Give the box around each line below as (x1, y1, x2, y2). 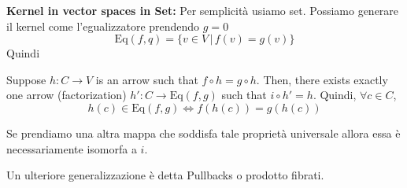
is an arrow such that (95, 71, 198, 87)
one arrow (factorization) (6, 87, 127, 103)
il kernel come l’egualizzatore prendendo (6, 17, 200, 34)
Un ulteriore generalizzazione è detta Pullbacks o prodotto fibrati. (6, 167, 324, 183)
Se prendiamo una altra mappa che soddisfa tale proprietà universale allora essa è (6, 124, 401, 141)
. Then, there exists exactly (256, 71, 388, 87)
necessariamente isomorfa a (6, 140, 137, 157)
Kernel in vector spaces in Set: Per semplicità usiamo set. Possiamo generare (6, 2, 399, 18)
